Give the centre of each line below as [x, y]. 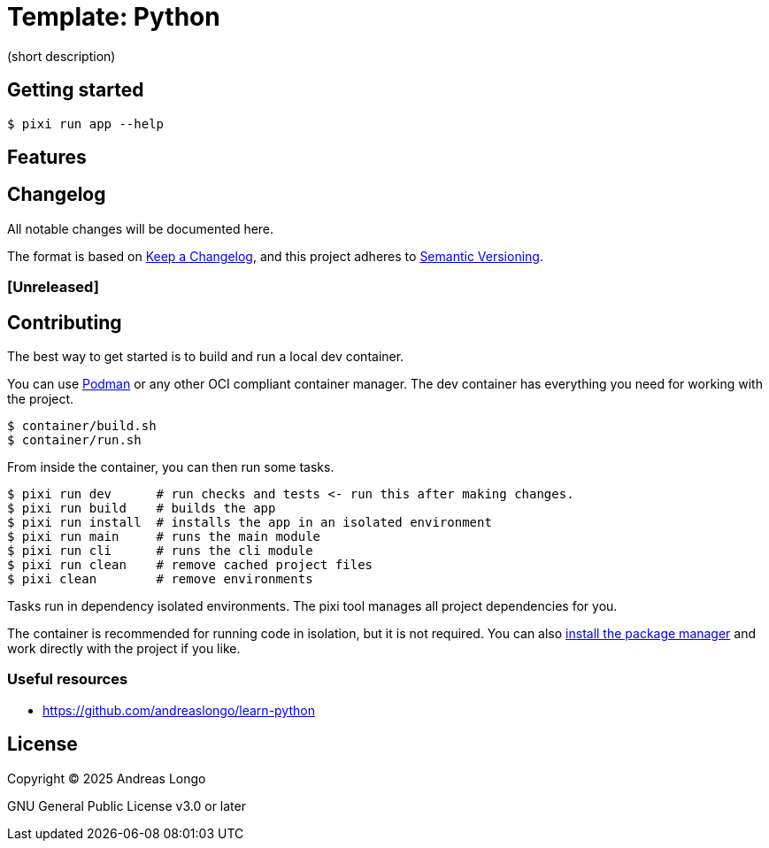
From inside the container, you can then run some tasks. [171, 467]
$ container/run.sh [74, 440]
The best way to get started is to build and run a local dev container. [206, 357]
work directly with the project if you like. [124, 649]
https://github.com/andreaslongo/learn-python [179, 710]
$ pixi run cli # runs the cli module [160, 551]
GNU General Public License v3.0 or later [127, 806]
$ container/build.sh [82, 426]
